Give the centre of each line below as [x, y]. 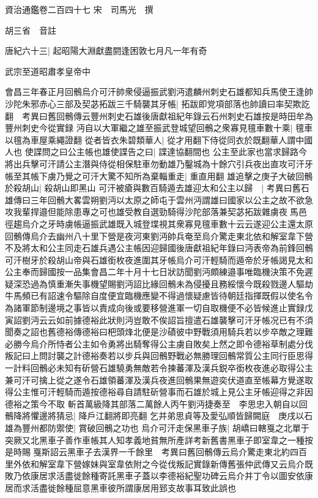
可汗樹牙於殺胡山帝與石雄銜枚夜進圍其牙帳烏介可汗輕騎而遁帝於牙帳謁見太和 [159, 259]
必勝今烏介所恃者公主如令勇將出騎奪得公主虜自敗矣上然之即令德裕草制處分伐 [159, 343]
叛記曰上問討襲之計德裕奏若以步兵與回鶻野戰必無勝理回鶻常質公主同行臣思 [155, 356]
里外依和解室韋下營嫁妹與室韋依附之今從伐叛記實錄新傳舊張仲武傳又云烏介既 [159, 463]
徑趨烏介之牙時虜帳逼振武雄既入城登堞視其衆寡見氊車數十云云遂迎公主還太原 [159, 223]
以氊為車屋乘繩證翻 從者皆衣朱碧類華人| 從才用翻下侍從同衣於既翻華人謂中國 [159, 139]
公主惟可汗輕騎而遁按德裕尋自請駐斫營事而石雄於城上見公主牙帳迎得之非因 [163, 392]
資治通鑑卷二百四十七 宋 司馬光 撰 [79, 9]
